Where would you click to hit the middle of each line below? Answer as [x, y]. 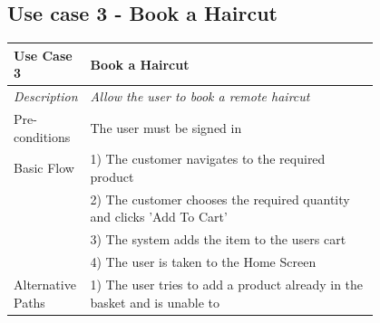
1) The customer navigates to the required [208, 159]
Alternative [45, 284]
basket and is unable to [155, 302]
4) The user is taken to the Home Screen [203, 262]
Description [46, 96]
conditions [42, 136]
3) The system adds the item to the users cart [218, 239]
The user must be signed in [166, 127]
